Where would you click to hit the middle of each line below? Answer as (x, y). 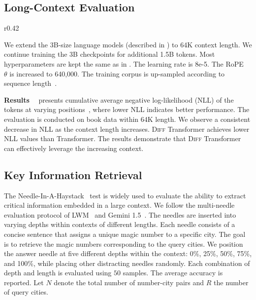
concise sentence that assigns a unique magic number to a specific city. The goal (125, 234)
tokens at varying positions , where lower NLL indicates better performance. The (127, 109)
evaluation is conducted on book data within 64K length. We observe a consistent (127, 119)
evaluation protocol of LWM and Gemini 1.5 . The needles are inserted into (120, 214)
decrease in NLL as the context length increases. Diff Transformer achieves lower (127, 129)
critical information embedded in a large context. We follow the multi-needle (119, 205)
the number (231, 282)
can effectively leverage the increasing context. (74, 148)
